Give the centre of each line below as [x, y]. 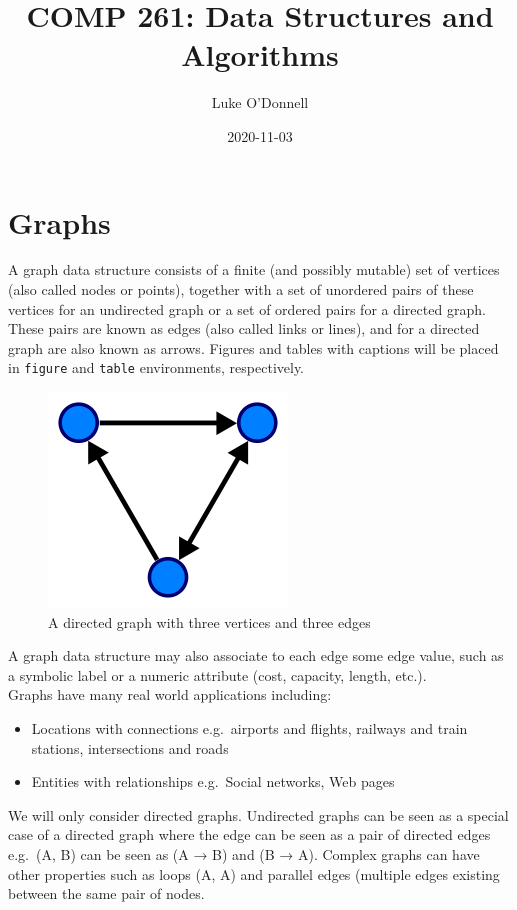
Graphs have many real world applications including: [170, 694]
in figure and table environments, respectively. [156, 367]
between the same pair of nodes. [106, 893]
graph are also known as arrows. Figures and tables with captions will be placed [253, 347]
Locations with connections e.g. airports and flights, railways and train [249, 728]
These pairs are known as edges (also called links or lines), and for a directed [244, 328]
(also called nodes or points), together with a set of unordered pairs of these [241, 289]
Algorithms [260, 54]
